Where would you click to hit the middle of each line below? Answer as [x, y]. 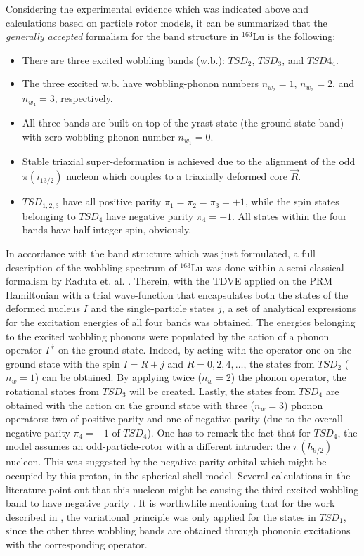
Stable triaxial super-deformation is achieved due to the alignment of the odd [189, 161]
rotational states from [52, 390]
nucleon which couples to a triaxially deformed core [177, 176]
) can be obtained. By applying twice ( [118, 377]
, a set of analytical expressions [289, 308]
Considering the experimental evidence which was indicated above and [157, 8]
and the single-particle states [153, 308]
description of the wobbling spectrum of [91, 267]
